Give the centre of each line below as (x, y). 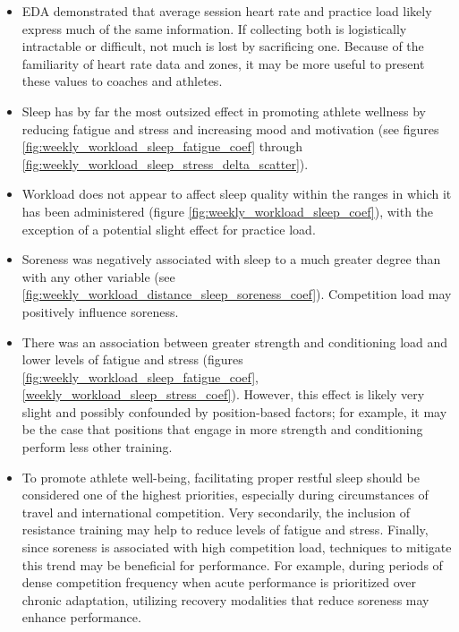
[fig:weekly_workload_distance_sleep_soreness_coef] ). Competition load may (237, 294)
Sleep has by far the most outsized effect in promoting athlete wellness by (224, 111)
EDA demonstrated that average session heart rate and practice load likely (227, 11)
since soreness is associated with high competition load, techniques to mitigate (237, 547)
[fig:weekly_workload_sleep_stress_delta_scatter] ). (165, 163)
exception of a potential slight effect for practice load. (169, 229)
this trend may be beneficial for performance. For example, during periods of (232, 564)
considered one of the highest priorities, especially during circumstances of (225, 495)
